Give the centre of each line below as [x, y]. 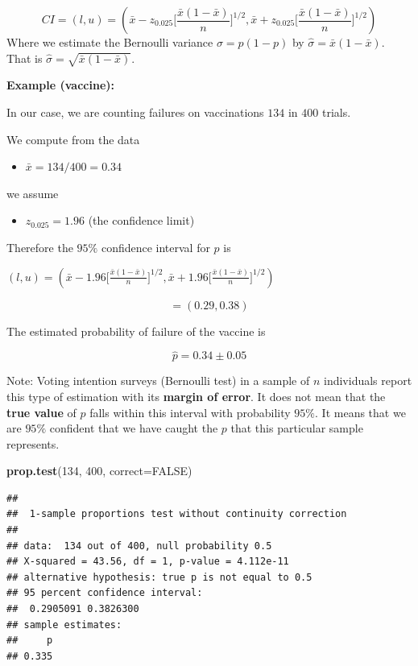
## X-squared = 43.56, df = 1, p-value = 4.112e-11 [148, 562]
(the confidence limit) [141, 220]
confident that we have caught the [134, 428]
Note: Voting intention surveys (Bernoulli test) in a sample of [158, 381]
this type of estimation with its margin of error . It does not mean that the [196, 396]
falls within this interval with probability [190, 412]
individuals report [368, 381]
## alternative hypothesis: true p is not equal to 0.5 [159, 577]
